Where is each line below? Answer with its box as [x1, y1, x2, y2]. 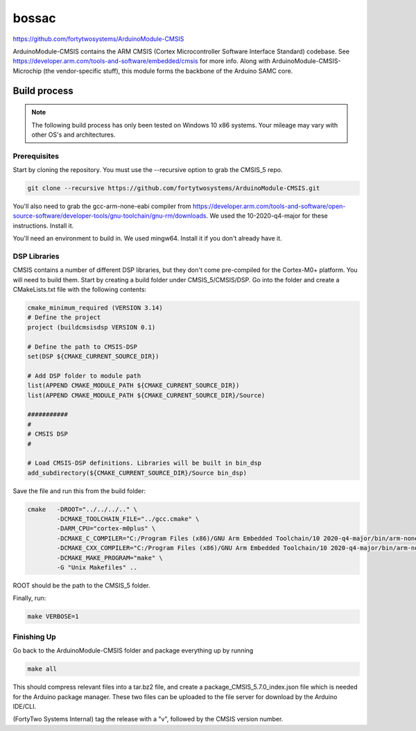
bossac [12, 10, 56, 26]
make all [27, 665, 58, 673]
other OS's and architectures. [31, 130, 116, 139]
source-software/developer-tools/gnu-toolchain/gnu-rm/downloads [12, 212, 207, 220]
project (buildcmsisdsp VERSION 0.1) [27, 323, 156, 331]
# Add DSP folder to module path [27, 372, 141, 379]
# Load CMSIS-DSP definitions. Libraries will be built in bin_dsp [27, 459, 262, 467]
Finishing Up [12, 632, 57, 642]
